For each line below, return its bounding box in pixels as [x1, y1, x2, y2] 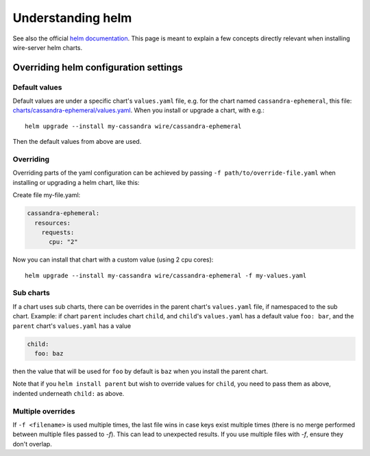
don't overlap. [12, 440, 53, 448]
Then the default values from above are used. [12, 138, 142, 146]
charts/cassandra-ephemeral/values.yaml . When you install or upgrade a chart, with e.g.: [12, 106, 265, 114]
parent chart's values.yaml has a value [12, 322, 132, 330]
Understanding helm [12, 10, 132, 25]
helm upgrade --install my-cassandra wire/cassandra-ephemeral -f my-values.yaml [25, 271, 307, 279]
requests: [41, 228, 75, 236]
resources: [34, 219, 71, 227]
